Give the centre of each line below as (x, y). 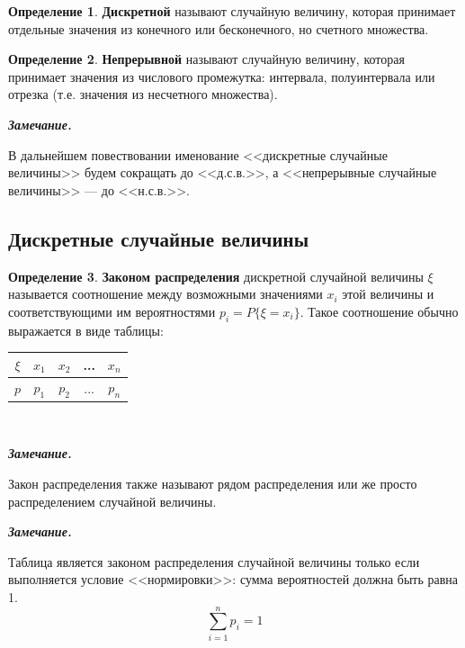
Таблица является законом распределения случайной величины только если (214, 561)
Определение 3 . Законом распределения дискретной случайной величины (216, 276)
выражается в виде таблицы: (86, 330)
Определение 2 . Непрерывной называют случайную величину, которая (206, 59)
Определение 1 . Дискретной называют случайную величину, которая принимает (232, 11)
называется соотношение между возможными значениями (165, 294)
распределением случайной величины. (112, 501)
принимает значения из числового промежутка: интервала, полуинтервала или (222, 76)
